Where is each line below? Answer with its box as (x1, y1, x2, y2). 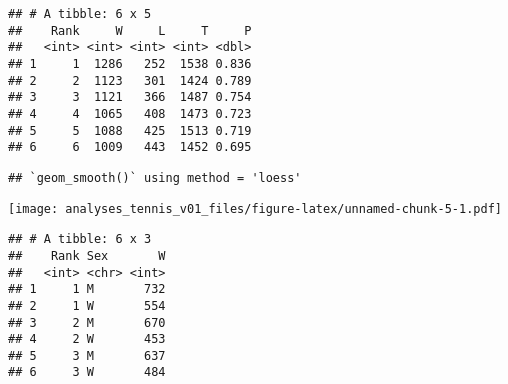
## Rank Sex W (8, 248, 166, 263)
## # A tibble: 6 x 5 (8, 7, 152, 21)
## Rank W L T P (8, 23, 252, 38)
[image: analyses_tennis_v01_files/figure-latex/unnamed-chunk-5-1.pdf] (8, 201, 502, 216)
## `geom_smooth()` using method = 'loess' (8, 170, 302, 185)
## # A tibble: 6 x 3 (8, 232, 152, 247)
